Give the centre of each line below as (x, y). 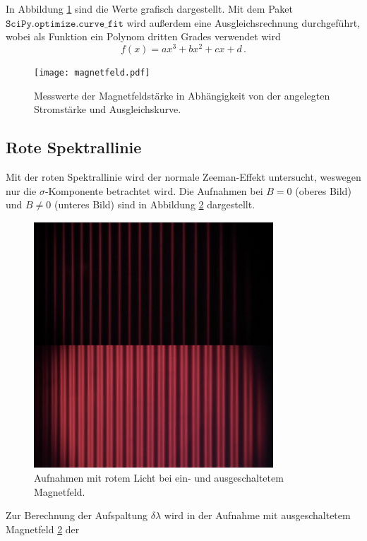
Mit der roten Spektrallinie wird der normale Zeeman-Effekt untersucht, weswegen (183, 176)
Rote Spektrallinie (74, 147)
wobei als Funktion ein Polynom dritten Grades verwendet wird (143, 36)
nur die (21, 190)
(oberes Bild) (323, 190)
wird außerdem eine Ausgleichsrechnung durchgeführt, (243, 22)
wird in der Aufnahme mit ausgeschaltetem (257, 515)
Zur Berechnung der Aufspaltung (77, 515)
